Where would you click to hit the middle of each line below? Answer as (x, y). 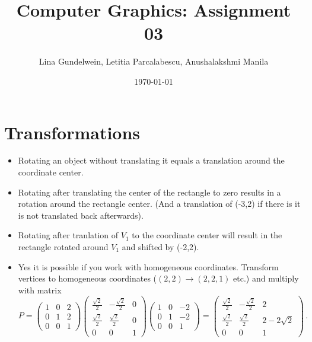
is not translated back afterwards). (81, 215)
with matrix (40, 290)
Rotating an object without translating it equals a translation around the (151, 160)
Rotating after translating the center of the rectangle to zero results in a (149, 192)
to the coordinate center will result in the (207, 235)
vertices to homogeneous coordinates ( (87, 278)
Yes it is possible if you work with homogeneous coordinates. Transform (148, 266)
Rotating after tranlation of (68, 235)
